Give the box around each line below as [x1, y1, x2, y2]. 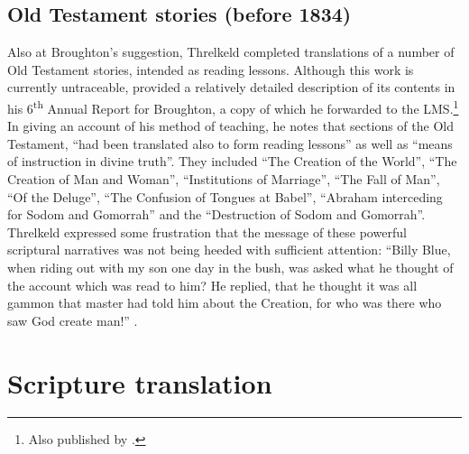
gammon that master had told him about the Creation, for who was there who [7, 293, 442, 312]
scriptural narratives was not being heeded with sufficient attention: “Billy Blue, [7, 240, 451, 259]
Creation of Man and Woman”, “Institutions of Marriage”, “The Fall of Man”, [7, 170, 440, 189]
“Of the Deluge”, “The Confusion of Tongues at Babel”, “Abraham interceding [7, 187, 443, 206]
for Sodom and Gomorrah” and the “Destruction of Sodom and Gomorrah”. [7, 205, 426, 224]
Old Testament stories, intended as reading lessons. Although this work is [7, 60, 414, 79]
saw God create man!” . [7, 310, 138, 329]
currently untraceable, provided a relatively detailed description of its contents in [7, 78, 455, 97]
